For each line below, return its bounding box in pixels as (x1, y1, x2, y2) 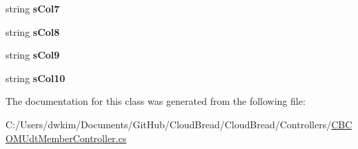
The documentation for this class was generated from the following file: (6, 94, 306, 108)
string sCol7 (6, 1, 60, 15)
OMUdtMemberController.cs (6, 130, 127, 145)
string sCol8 (6, 24, 60, 39)
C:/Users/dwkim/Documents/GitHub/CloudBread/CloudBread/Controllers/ (6, 117, 332, 131)
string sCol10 (6, 70, 66, 85)
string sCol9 (6, 48, 60, 62)
